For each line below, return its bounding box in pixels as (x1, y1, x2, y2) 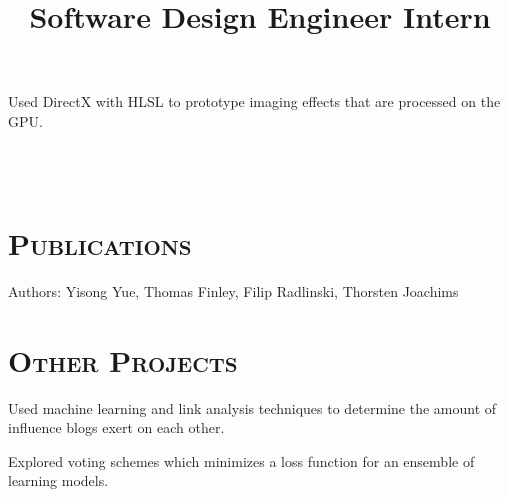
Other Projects (8, 339, 238, 380)
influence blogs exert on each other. (8, 417, 225, 438)
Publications (8, 222, 192, 263)
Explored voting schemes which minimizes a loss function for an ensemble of (8, 450, 475, 471)
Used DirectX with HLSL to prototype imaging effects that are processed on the (8, 91, 501, 112)
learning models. (8, 470, 109, 491)
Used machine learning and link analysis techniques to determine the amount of (8, 397, 497, 418)
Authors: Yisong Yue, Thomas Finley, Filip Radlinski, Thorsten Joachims (8, 280, 459, 301)
